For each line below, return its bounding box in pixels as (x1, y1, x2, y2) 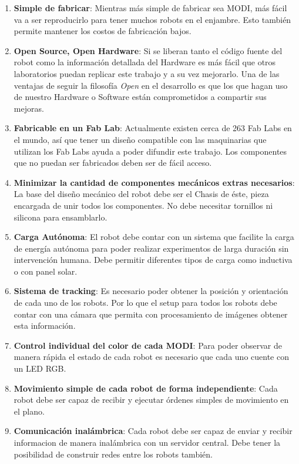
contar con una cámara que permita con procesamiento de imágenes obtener (14, 308, 288, 320)
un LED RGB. (14, 362, 66, 375)
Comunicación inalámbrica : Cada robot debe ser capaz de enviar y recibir (14, 425, 293, 437)
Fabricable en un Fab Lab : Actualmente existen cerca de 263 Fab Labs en (14, 122, 292, 134)
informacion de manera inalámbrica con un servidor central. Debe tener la (14, 436, 281, 448)
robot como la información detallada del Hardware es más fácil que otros (14, 56, 276, 68)
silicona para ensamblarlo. (14, 211, 107, 223)
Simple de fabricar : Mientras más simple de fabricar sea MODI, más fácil (14, 2, 287, 14)
